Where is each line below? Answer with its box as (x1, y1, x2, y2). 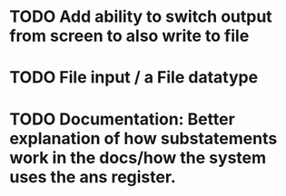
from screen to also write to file (9, 25, 250, 46)
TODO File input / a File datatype (9, 67, 259, 88)
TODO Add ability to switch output (9, 6, 272, 27)
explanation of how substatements (9, 128, 278, 149)
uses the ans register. (9, 166, 177, 187)
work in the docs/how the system (9, 147, 267, 168)
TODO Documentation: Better (9, 109, 236, 129)
